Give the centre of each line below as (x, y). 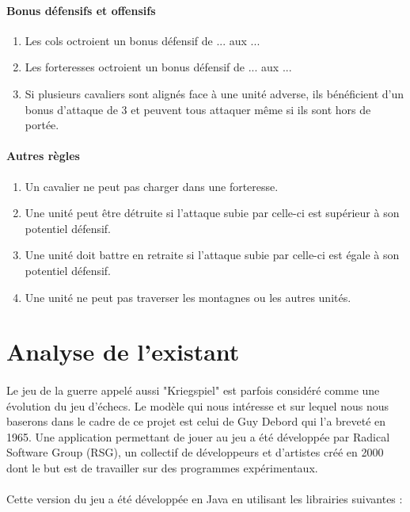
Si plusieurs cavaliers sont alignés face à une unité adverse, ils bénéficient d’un (214, 93)
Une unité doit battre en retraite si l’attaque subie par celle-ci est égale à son (212, 255)
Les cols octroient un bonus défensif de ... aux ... (142, 40)
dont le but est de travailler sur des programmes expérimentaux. (162, 468)
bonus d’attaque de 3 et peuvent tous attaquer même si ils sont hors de (198, 109)
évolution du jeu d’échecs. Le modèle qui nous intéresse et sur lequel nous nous (197, 405)
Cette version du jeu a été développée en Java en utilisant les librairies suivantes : (205, 499)
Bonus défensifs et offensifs (81, 10)
